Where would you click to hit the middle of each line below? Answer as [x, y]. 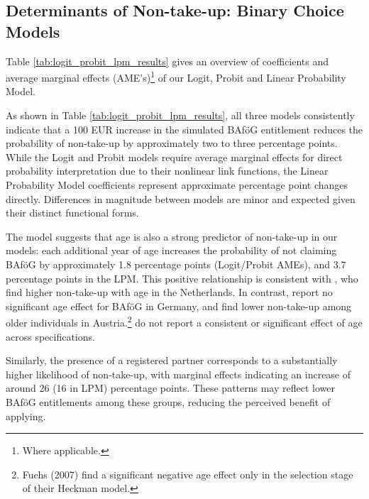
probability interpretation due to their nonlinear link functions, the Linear [167, 171]
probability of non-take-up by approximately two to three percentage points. [172, 143]
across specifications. [50, 336]
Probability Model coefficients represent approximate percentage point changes [177, 185]
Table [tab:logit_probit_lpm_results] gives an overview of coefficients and [167, 61]
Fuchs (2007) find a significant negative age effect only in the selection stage [188, 474]
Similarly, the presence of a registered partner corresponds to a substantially [172, 360]
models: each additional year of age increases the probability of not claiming [171, 250]
